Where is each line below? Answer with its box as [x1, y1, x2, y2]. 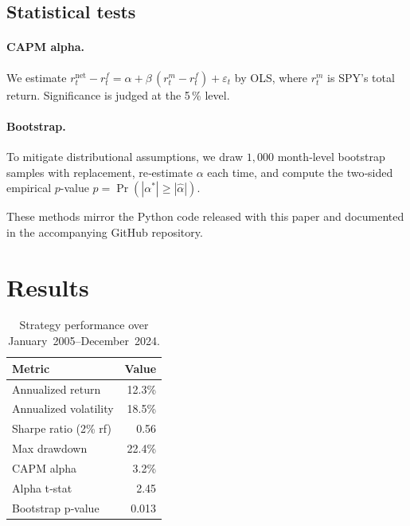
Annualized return [12, 380, 101, 397]
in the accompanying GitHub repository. [6, 223, 203, 240]
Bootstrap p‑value [12, 499, 100, 516]
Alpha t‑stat [12, 479, 72, 496]
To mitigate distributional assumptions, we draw [6, 147, 244, 164]
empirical [6, 179, 52, 196]
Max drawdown [12, 440, 88, 457]
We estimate [6, 69, 67, 85]
